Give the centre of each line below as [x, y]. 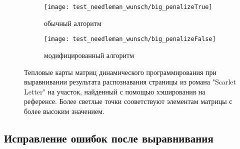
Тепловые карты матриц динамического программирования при [120, 72]
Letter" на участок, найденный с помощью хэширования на [115, 91]
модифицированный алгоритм [89, 55]
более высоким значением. [64, 111]
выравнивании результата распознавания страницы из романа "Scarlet [130, 82]
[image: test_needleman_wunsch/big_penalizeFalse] [130, 39]
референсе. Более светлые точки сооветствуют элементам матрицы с [128, 101]
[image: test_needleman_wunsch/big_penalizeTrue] [128, 7]
